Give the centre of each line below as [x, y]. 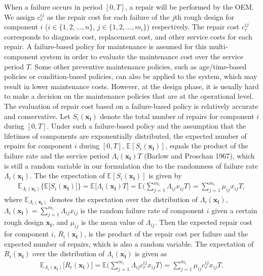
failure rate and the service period [57, 155]
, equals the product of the [207, 146]
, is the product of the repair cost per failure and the [166, 234]
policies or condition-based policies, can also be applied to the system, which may [131, 76]
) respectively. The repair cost [193, 27]
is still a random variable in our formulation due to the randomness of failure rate [131, 165]
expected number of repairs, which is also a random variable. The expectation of [129, 243]
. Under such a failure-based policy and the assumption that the [146, 126]
